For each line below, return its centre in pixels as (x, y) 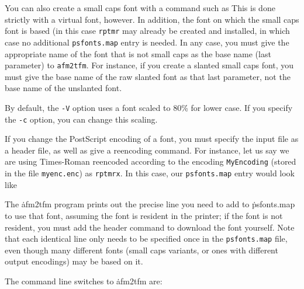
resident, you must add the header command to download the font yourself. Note (150, 227)
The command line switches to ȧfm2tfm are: (84, 281)
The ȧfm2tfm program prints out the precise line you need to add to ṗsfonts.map (150, 204)
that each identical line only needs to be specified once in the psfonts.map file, (146, 238)
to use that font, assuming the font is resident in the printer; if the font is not (144, 215)
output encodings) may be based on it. (74, 261)
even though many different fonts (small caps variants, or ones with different (141, 250)
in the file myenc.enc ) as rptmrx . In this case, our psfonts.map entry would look (150, 173)
